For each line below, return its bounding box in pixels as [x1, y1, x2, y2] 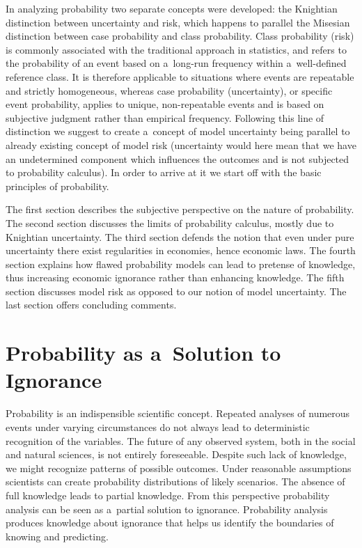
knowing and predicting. [6, 529, 109, 543]
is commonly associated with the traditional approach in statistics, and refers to [6, 42, 347, 56]
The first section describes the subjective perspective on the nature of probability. [6, 202, 354, 217]
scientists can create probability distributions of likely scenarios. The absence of [6, 474, 345, 489]
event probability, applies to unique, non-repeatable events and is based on [6, 97, 324, 111]
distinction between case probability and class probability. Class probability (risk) [6, 29, 354, 43]
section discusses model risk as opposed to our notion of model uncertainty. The [6, 283, 347, 298]
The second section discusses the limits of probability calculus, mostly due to [6, 215, 334, 230]
